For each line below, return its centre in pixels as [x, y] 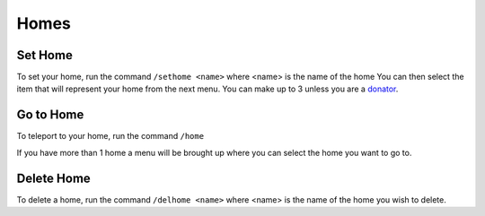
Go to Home [50, 115]
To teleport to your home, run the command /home [110, 136]
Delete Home [54, 178]
